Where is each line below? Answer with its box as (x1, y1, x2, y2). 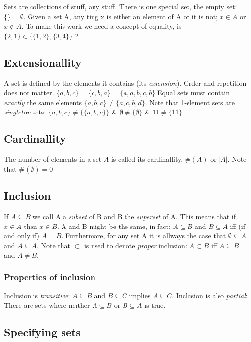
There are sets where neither (4, 300, 90, 310)
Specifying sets (4, 324, 81, 339)
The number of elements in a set (4, 154, 102, 164)
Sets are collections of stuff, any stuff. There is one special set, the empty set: (4, 1, 237, 11)
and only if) (4, 230, 39, 241)
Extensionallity (4, 54, 82, 70)
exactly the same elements (4, 97, 82, 107)
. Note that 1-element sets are (145, 97, 235, 107)
